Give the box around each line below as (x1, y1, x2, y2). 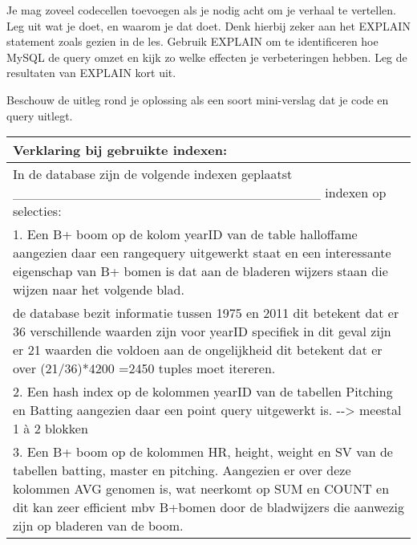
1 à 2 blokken (13, 419, 88, 438)
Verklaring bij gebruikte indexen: (13, 140, 228, 160)
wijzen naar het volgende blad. (13, 280, 184, 299)
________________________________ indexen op (13, 183, 387, 202)
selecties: (13, 201, 62, 221)
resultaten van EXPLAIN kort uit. (6, 64, 176, 81)
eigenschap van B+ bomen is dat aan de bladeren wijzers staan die (13, 262, 388, 281)
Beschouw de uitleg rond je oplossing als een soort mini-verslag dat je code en (6, 91, 389, 108)
